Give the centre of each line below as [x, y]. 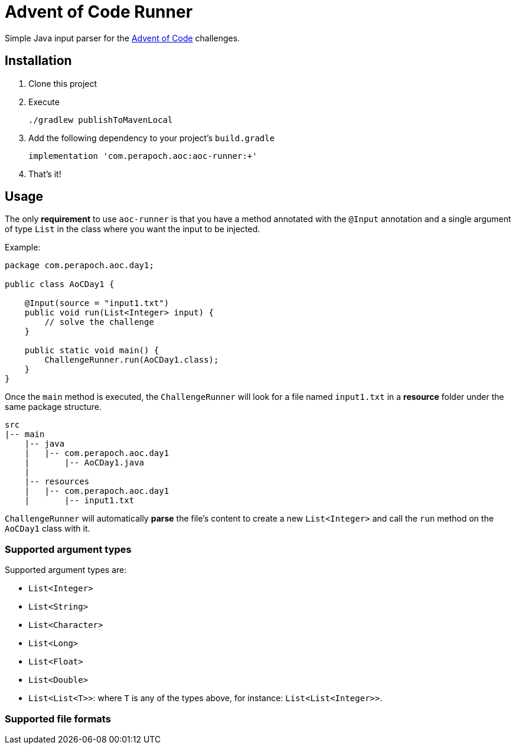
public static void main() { [92, 351]
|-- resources [57, 482]
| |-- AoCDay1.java [84, 463]
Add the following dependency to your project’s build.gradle [152, 138]
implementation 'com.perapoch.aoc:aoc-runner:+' [143, 156]
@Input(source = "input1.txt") [97, 303]
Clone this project [63, 83]
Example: [23, 248]
